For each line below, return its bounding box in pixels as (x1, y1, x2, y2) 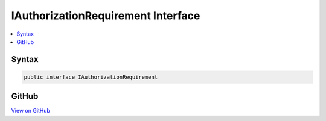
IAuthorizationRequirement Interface (11, 9, 200, 22)
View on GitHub (11, 107, 51, 114)
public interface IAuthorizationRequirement (24, 73, 158, 81)
